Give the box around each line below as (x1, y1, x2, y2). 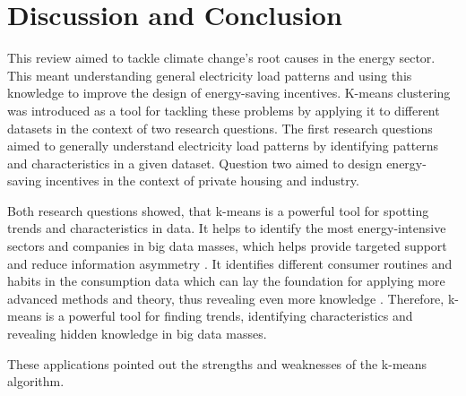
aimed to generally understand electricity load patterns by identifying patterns (7, 136, 439, 155)
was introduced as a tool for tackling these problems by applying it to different (7, 100, 440, 119)
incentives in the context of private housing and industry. (45, 171, 359, 190)
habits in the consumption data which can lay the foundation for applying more (7, 271, 445, 290)
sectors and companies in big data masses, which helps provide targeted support (7, 237, 447, 255)
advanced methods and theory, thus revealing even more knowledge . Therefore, (7, 288, 444, 307)
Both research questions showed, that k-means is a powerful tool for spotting (7, 201, 429, 220)
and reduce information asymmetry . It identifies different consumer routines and (7, 254, 453, 272)
